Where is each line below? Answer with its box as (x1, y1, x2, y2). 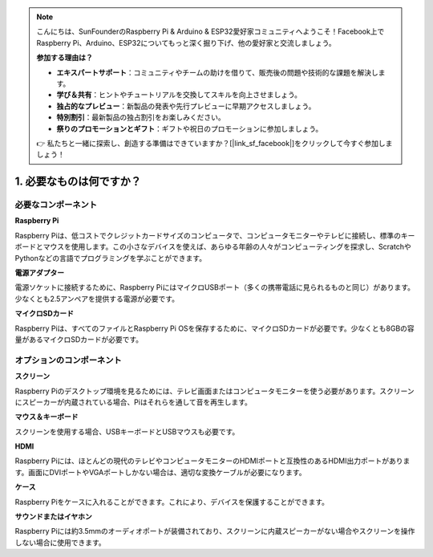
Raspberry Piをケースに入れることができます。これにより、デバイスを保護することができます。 (14, 497, 329, 506)
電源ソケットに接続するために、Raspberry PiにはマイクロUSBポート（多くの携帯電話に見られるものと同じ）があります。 (14, 283, 415, 292)
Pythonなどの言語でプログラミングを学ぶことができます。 (14, 253, 207, 262)
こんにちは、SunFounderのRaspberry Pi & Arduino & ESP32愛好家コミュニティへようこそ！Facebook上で (36, 26, 385, 36)
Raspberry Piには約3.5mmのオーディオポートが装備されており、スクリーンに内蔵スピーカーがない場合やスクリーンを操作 (14, 527, 415, 536)
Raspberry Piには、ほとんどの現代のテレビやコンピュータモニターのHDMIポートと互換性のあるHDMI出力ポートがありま (14, 456, 411, 466)
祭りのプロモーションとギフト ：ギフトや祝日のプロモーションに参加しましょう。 (56, 124, 323, 133)
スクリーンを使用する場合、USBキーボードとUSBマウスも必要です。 (14, 426, 240, 437)
